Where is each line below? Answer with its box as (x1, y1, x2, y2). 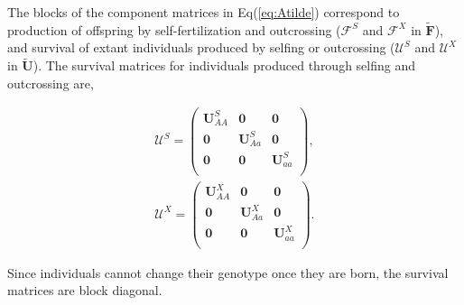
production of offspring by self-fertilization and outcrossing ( (7, 20, 341, 39)
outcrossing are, (7, 73, 94, 92)
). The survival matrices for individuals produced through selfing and (32, 56, 416, 75)
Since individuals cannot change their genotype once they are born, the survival (7, 263, 449, 282)
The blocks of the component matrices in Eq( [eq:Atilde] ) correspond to (7, 3, 400, 21)
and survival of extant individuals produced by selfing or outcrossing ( (7, 38, 395, 57)
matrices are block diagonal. (7, 281, 162, 300)
